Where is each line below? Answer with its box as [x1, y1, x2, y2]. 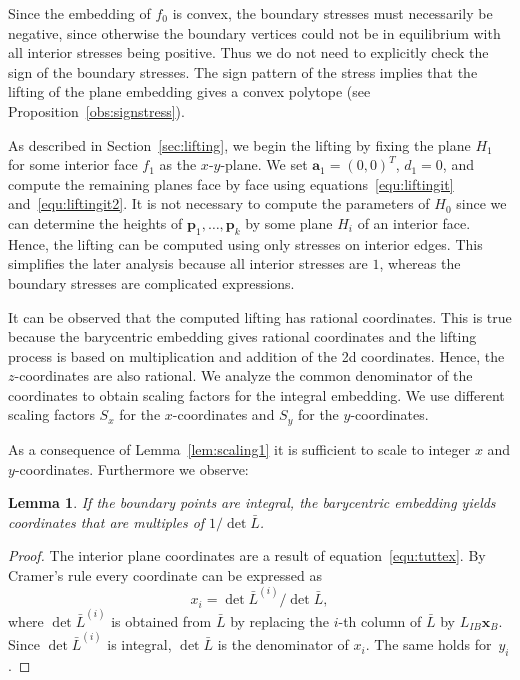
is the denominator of [217, 634, 349, 655]
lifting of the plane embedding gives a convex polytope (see [8, 81, 371, 102]
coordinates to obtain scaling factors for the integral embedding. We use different [8, 384, 505, 405]
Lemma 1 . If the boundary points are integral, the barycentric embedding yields [8, 492, 496, 513]
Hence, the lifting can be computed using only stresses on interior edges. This [8, 233, 483, 254]
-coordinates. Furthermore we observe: [14, 458, 249, 479]
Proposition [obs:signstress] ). [8, 100, 185, 121]
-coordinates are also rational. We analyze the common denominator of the [14, 365, 473, 386]
